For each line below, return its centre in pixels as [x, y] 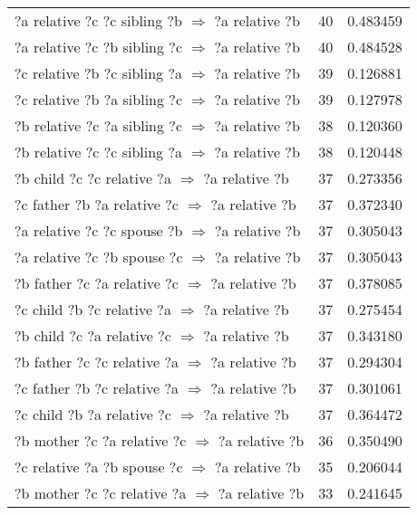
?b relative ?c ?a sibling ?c [98, 125]
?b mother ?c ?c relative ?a [101, 493]
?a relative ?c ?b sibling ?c [98, 47]
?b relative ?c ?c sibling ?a [98, 152]
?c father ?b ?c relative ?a [97, 388]
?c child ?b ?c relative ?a [93, 309]
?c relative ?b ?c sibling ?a [98, 73]
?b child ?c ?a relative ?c [93, 335]
